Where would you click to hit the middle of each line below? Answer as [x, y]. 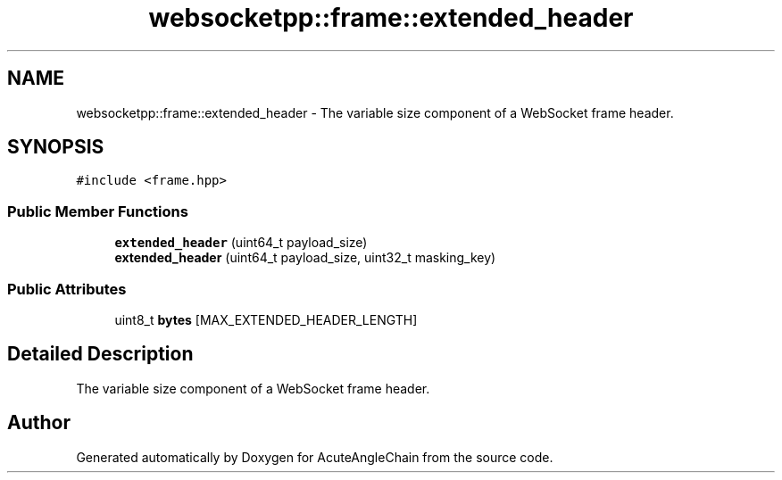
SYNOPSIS [56, 147]
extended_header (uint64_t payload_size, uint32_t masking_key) [305, 258]
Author [39, 423]
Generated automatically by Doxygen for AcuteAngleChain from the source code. [315, 457]
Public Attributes [67, 289]
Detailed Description [100, 354]
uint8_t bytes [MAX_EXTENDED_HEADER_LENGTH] [266, 319]
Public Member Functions [98, 211]
